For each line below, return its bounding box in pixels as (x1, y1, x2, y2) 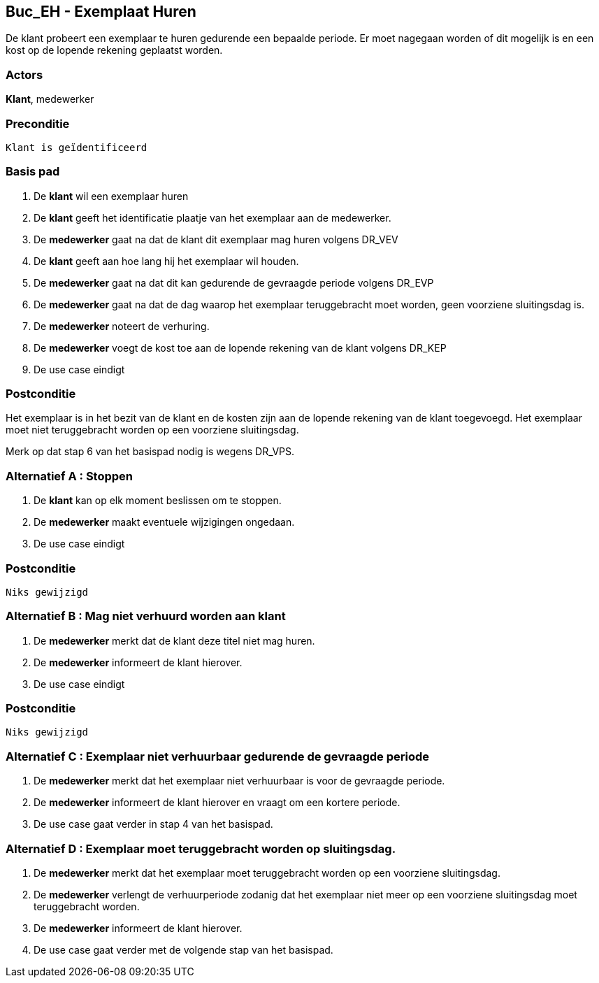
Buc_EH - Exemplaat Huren (6, 3, 196, 20)
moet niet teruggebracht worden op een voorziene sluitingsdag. (6, 424, 299, 436)
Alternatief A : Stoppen (6, 468, 133, 483)
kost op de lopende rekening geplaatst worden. (6, 44, 223, 57)
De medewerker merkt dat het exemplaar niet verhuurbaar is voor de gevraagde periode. (34, 775, 445, 787)
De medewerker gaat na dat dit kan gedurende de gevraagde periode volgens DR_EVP (34, 276, 434, 289)
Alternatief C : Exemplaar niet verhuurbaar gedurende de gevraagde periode (6, 749, 429, 763)
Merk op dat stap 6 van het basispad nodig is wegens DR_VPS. (6, 445, 295, 458)
